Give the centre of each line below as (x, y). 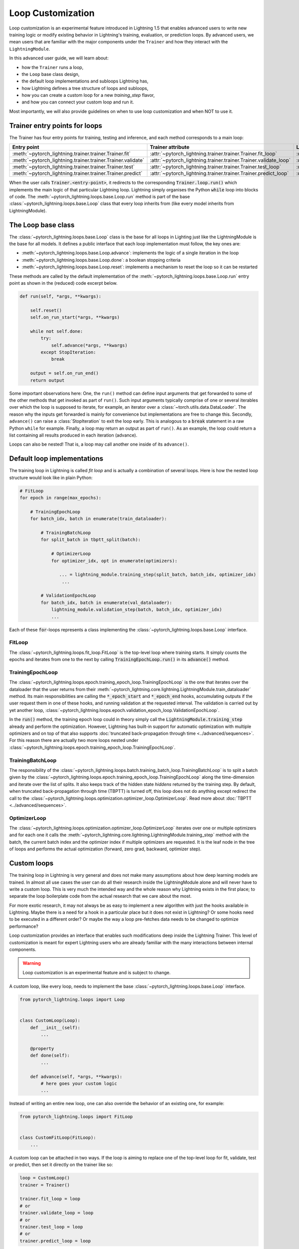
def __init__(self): (55, 1027)
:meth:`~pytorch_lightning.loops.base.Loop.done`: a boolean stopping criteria (101, 260)
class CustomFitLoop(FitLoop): (58, 1138)
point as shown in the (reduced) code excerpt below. (64, 283)
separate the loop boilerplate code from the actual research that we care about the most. (100, 896)
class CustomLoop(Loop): (50, 1021)
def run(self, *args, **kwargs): (61, 296)
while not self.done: (57, 331)
